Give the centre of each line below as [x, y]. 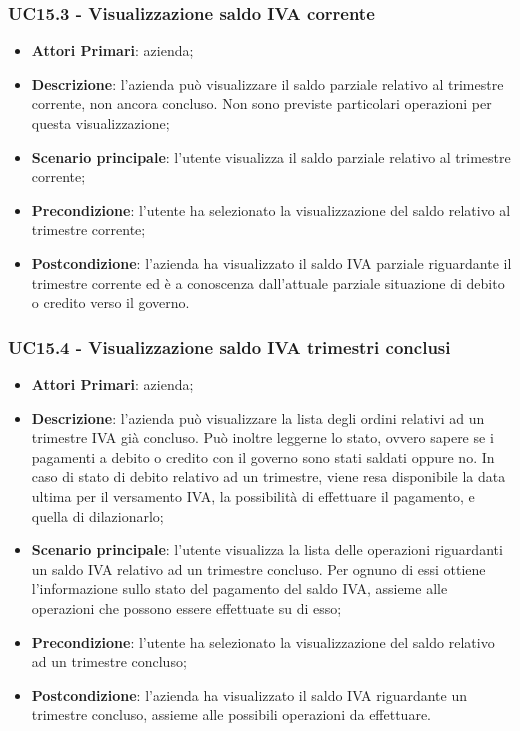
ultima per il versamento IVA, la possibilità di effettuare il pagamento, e [253, 495]
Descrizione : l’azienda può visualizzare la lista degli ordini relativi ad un [258, 417]
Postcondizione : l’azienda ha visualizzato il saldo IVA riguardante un [249, 694]
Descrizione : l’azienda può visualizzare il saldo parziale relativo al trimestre [267, 83]
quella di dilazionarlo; [97, 515]
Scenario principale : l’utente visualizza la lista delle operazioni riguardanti [267, 549]
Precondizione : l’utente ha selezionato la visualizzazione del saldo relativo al [271, 209]
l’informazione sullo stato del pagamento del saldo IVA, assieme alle [239, 588]
